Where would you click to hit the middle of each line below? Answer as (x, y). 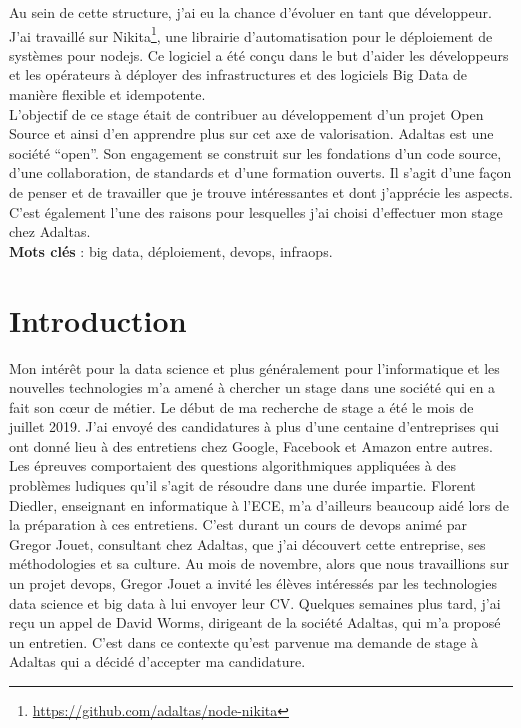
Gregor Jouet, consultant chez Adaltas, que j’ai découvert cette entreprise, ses (247, 543)
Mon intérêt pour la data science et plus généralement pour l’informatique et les (254, 367)
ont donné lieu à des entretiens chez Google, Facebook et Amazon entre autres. (251, 445)
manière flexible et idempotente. (107, 94)
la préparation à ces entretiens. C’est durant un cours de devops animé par (238, 524)
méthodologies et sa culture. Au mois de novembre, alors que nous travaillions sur (259, 563)
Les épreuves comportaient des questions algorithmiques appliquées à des (232, 465)
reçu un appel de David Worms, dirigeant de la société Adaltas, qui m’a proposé (255, 622)
